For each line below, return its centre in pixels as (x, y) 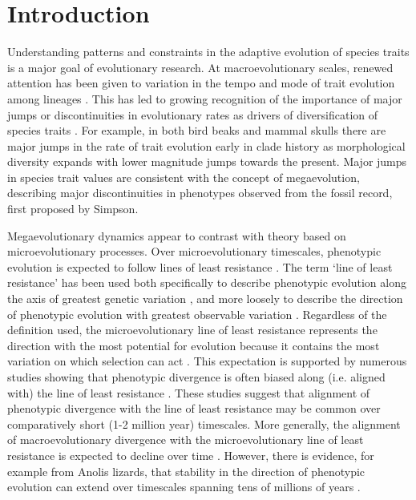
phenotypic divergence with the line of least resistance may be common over (194, 408)
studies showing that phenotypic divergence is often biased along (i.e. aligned (196, 377)
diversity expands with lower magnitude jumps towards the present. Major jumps (207, 161)
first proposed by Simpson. (73, 209)
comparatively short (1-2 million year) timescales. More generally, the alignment (204, 423)
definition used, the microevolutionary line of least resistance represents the (192, 330)
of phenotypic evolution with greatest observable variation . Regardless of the (197, 314)
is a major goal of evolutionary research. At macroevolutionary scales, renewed (200, 67)
